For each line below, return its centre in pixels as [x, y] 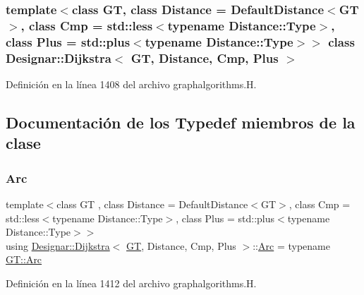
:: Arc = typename [291, 245]
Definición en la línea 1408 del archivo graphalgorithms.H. [131, 84]
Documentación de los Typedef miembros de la [181, 122]
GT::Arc [24, 259]
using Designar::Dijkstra [58, 245]
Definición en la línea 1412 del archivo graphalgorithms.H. [131, 283]
